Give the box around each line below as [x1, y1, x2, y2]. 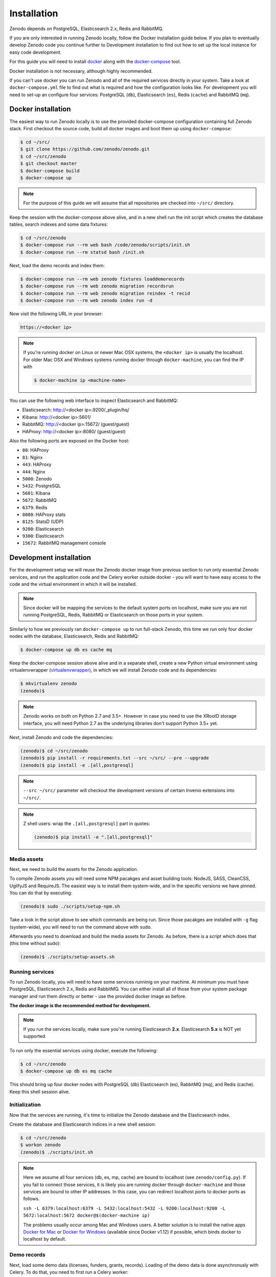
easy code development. [9, 49, 62, 55]
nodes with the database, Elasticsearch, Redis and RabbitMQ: [9, 633, 139, 640]
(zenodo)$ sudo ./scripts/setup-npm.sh [20, 904, 120, 909]
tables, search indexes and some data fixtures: [9, 221, 108, 227]
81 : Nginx [22, 454, 43, 460]
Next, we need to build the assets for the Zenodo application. [9, 866, 139, 872]
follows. [23, 1196, 40, 1202]
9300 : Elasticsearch [22, 533, 64, 539]
